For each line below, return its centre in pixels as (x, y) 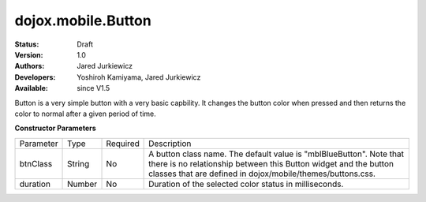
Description (170, 144)
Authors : (30, 66)
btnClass (36, 163)
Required (123, 144)
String (78, 163)
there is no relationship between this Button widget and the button (271, 163)
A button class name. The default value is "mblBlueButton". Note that (277, 154)
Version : (29, 54)
